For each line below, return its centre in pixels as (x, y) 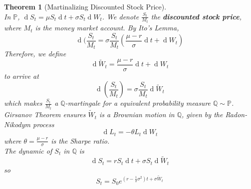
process (44, 124)
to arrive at (21, 76)
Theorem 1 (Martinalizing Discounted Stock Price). (85, 6)
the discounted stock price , (196, 16)
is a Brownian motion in (137, 114)
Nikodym (17, 124)
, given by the (202, 114)
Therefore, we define (35, 54)
